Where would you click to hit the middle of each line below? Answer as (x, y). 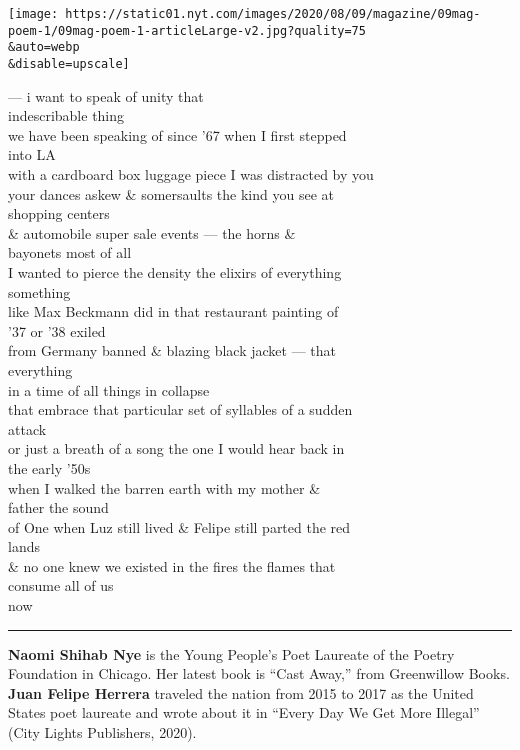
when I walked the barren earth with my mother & (164, 487)
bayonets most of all (70, 252)
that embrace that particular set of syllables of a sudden (180, 409)
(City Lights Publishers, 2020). (102, 732)
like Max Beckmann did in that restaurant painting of (173, 311)
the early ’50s (49, 467)
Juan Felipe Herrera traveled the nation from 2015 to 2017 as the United (241, 692)
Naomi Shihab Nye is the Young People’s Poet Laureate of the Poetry (231, 653)
